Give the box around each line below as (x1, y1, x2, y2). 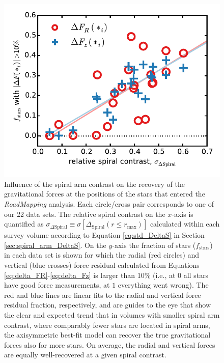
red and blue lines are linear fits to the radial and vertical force (4, 289, 201, 300)
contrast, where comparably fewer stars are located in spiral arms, (4, 319, 210, 330)
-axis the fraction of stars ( (112, 239, 196, 250)
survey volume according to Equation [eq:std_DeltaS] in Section (4, 230, 205, 240)
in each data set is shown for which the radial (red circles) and (4, 249, 200, 260)
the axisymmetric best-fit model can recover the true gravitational (4, 329, 211, 340)
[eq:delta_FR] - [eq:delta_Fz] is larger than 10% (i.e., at (4, 269, 176, 280)
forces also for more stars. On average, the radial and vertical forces (4, 339, 215, 350)
